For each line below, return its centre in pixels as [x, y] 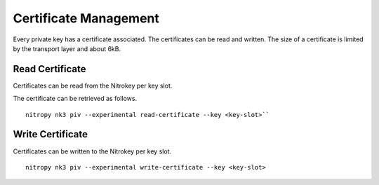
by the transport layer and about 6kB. [67, 48]
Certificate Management [86, 18]
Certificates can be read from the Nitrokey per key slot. [93, 85]
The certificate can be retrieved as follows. [75, 99]
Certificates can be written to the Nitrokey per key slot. [92, 151]
